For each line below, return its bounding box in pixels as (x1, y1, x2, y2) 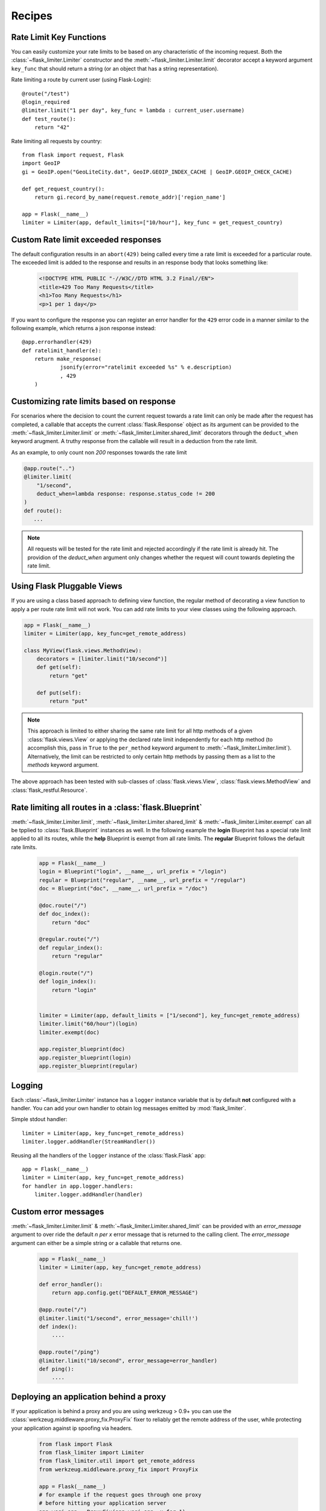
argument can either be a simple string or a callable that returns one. (11, 1239, 182, 1246)
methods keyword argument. (27, 761, 99, 768)
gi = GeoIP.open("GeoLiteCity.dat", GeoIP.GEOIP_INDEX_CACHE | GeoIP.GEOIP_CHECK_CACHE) (22, 168, 293, 175)
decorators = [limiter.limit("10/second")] (36, 656, 167, 662)
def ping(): (39, 1365, 75, 1372)
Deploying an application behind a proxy (11, 1391, 166, 1402)
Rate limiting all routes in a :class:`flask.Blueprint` (11, 802, 202, 812)
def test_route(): (22, 115, 77, 122)
